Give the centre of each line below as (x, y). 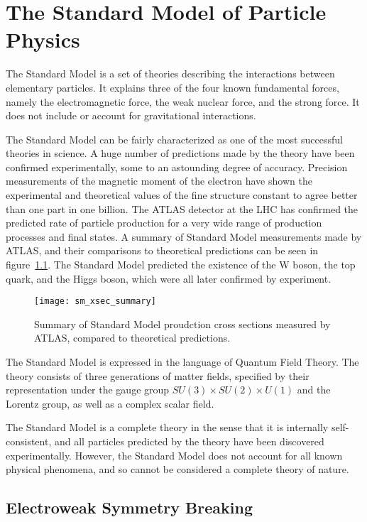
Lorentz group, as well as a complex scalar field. (110, 403)
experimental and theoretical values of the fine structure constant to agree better (182, 195)
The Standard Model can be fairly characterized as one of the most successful (174, 139)
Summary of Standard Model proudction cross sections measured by (182, 323)
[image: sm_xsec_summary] (95, 301)
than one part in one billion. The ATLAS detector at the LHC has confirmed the (182, 208)
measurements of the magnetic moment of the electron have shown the (159, 181)
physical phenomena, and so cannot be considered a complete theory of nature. (177, 469)
